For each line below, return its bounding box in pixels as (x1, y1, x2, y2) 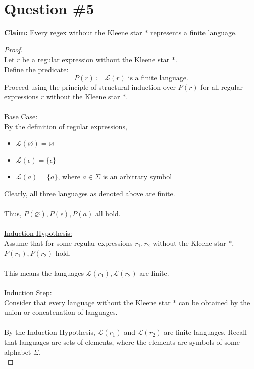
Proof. (4, 44, 23, 55)
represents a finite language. (150, 27, 237, 38)
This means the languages (4, 267, 84, 278)
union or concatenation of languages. (4, 307, 118, 318)
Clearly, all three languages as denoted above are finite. (4, 188, 175, 199)
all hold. (95, 208, 121, 219)
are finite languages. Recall (164, 327, 247, 337)
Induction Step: (4, 287, 52, 297)
